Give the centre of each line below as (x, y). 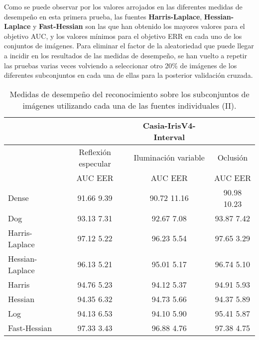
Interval (169, 137)
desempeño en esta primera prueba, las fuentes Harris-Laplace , (103, 16)
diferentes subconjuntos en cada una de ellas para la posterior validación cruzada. (129, 75)
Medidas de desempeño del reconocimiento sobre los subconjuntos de (129, 94)
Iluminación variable (169, 158)
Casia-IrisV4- (169, 125)
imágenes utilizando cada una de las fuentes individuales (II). (129, 105)
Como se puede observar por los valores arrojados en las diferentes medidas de (123, 6)
